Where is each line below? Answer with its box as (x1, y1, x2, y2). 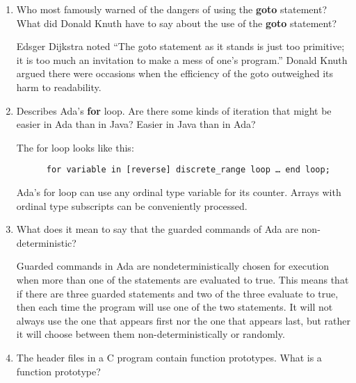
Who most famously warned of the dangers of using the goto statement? (16, 2, 327, 16)
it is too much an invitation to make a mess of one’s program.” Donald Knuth (16, 52, 348, 67)
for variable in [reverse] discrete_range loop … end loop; (46, 165, 330, 175)
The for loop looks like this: (16, 140, 134, 154)
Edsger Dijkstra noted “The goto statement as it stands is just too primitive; (16, 39, 345, 54)
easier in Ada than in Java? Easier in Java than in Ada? (16, 117, 256, 131)
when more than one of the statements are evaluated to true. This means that (16, 272, 349, 286)
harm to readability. (16, 79, 102, 94)
